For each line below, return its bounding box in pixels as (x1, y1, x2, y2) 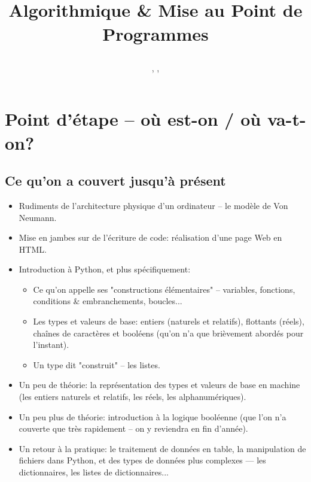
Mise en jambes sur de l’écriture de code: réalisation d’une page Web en (19, 231, 282, 244)
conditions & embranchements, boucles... (33, 295, 182, 307)
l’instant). (33, 338, 69, 351)
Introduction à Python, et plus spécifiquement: (19, 263, 191, 275)
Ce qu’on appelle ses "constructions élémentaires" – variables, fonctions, (33, 283, 295, 295)
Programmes (102, 21, 209, 46)
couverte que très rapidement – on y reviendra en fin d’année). (19, 422, 248, 435)
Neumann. (19, 211, 57, 223)
